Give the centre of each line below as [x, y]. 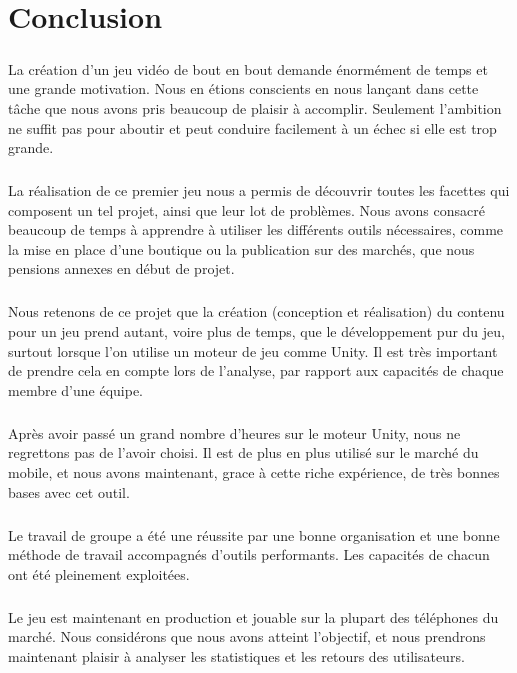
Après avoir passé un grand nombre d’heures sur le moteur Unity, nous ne [234, 432]
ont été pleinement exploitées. [99, 573]
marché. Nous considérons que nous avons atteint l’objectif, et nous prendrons [247, 636]
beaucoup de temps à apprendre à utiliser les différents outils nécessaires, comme [256, 229]
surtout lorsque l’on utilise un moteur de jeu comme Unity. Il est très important [253, 350]
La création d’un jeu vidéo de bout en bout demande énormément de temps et [248, 68]
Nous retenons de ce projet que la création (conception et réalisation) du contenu [256, 311]
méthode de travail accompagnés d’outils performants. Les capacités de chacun [249, 554]
